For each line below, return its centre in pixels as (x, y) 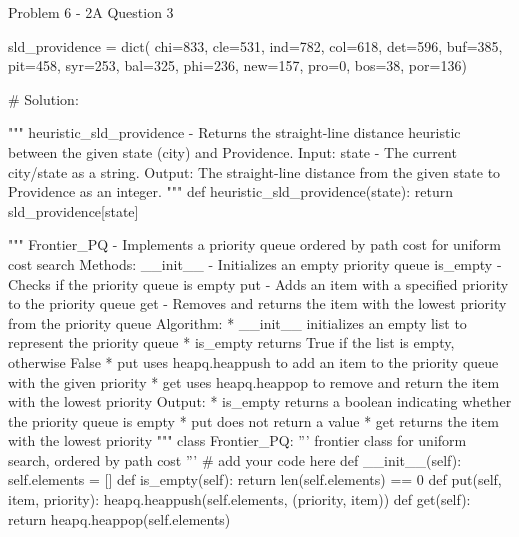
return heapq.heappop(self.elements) (119, 518)
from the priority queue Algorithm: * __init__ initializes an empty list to (237, 322)
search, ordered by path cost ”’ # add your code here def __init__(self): (235, 459)
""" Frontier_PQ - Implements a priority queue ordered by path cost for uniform (254, 244)
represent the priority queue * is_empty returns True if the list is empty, (231, 342)
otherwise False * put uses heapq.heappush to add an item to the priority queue (253, 361)
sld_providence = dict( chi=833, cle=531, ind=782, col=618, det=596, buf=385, (255, 45)
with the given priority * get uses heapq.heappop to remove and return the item (254, 381)
